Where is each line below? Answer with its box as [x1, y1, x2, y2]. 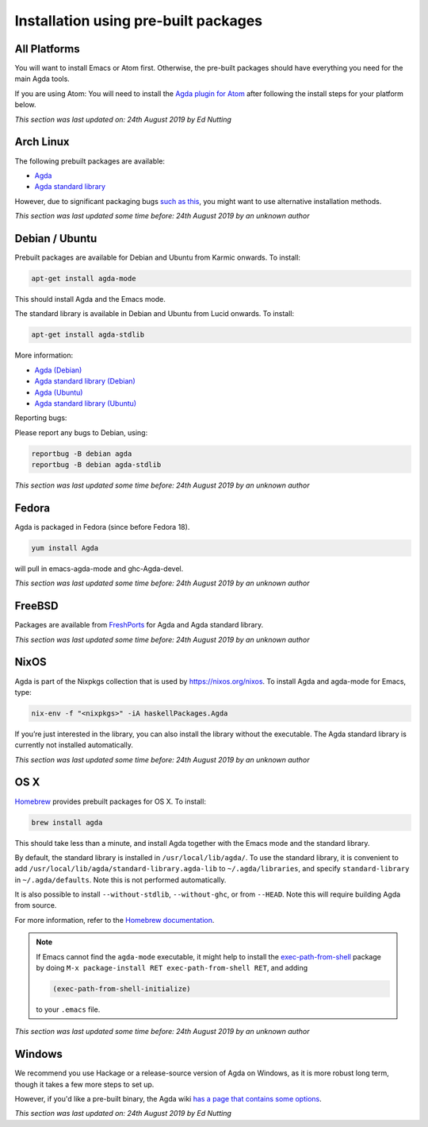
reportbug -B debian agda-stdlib [31, 461, 162, 469]
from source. [14, 901, 57, 910]
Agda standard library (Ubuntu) [34, 398, 137, 408]
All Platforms [14, 42, 80, 56]
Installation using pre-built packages [14, 12, 263, 29]
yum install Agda [31, 543, 99, 552]
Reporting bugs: [14, 413, 67, 423]
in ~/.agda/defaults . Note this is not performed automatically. [14, 874, 227, 885]
